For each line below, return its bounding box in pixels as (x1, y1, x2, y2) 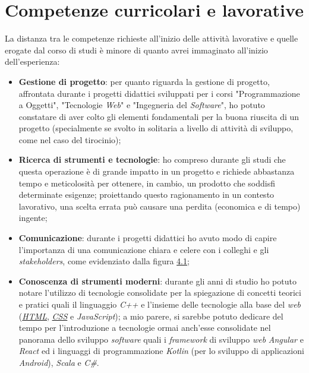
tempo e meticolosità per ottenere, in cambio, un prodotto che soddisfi (18, 176, 276, 189)
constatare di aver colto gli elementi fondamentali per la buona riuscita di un (18, 110, 299, 122)
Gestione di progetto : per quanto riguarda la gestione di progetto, (18, 75, 270, 87)
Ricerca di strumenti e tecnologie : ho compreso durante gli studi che (18, 153, 286, 166)
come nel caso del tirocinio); (18, 133, 121, 146)
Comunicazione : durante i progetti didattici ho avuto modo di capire (18, 232, 277, 244)
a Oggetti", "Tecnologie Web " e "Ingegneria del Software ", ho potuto (18, 99, 265, 111)
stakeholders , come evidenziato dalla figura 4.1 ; (18, 255, 190, 267)
